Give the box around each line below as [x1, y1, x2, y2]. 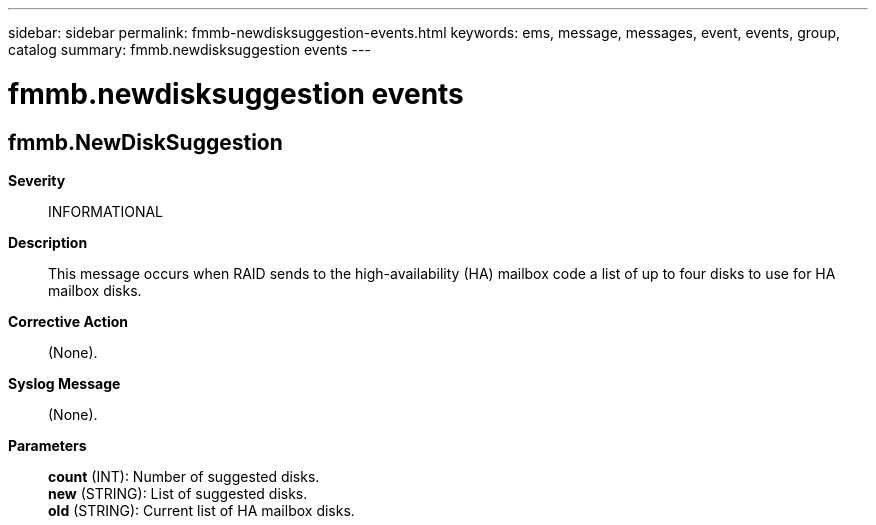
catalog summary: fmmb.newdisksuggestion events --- [8, 41, 371, 58]
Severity [8, 171, 66, 189]
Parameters [8, 436, 87, 454]
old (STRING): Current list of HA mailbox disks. [48, 501, 355, 519]
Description [8, 233, 88, 251]
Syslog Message [8, 374, 121, 392]
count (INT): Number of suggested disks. [48, 467, 320, 485]
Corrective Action [8, 312, 128, 330]
